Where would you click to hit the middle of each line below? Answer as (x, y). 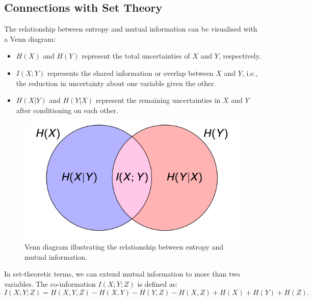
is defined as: (158, 284)
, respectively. (240, 56)
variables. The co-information (50, 284)
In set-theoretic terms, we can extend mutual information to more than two (122, 274)
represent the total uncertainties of (136, 56)
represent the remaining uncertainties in (158, 100)
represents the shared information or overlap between (131, 73)
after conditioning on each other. (67, 110)
